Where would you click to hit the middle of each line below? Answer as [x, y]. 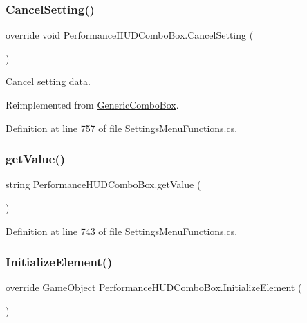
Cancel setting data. [48, 81]
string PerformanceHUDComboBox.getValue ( [103, 184]
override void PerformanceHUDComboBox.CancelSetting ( [130, 35]
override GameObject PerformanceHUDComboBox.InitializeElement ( [154, 287]
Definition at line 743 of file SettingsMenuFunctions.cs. [122, 231]
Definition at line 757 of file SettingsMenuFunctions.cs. [122, 128]
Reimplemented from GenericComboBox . [92, 104]
